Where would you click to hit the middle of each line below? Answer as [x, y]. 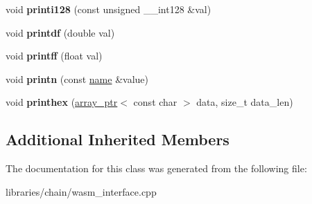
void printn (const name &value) [77, 78]
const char [155, 102]
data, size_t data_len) [245, 102]
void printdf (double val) [60, 32]
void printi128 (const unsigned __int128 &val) [109, 9]
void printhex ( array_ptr [62, 102]
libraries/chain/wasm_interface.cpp [81, 191]
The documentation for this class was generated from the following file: [156, 168]
